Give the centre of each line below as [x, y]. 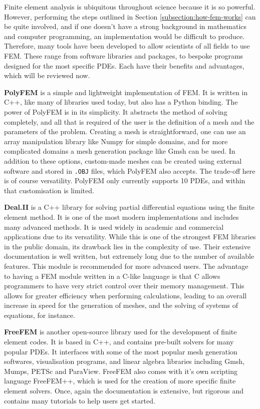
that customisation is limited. [49, 190]
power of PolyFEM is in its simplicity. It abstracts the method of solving [116, 111]
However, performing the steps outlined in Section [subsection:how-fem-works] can [130, 16]
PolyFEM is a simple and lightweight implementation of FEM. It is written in [126, 92]
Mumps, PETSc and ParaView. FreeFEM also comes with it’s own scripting [121, 371]
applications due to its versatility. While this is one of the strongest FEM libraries [130, 237]
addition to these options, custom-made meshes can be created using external [123, 160]
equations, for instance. [40, 315]
